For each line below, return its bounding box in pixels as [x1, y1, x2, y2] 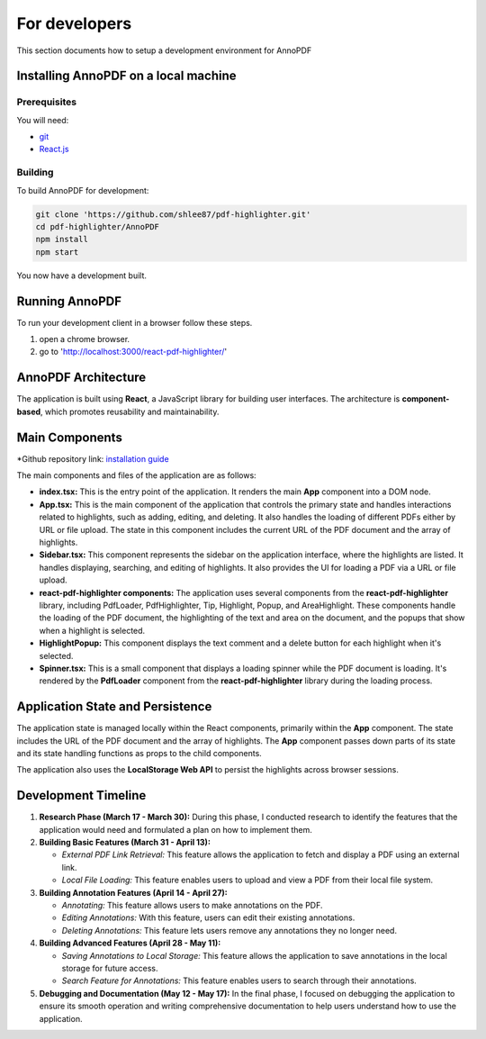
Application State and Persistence [16, 699, 212, 715]
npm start [35, 247, 79, 257]
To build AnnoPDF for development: [16, 185, 149, 195]
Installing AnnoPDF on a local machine [16, 68, 238, 84]
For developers [16, 14, 132, 33]
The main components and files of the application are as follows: [16, 470, 256, 481]
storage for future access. [61, 962, 158, 973]
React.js [39, 144, 69, 155]
